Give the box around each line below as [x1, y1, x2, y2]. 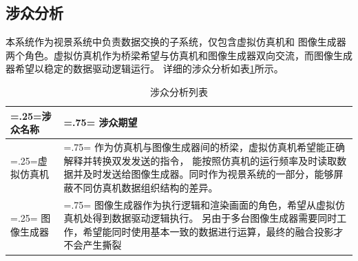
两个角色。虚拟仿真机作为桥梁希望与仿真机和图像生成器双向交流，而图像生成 [6, 48, 352, 62]
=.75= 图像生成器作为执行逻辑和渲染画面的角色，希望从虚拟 [63, 197, 335, 211]
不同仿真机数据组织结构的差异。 [73, 180, 218, 194]
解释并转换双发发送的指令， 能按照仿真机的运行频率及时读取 [63, 153, 337, 167]
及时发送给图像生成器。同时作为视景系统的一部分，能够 [83, 167, 334, 181]
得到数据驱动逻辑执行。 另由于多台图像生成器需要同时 [92, 211, 337, 225]
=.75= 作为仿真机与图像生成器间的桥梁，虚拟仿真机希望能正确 [63, 140, 345, 154]
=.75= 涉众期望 [63, 115, 138, 129]
